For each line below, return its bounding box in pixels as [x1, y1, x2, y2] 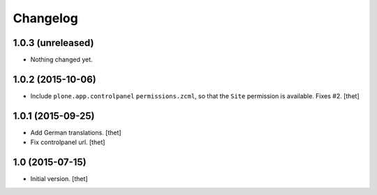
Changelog [13, 10, 78, 26]
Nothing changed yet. [30, 56, 94, 64]
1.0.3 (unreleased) [13, 37, 94, 49]
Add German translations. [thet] [30, 128, 121, 136]
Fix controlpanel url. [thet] [30, 138, 105, 146]
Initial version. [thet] [30, 175, 88, 183]
